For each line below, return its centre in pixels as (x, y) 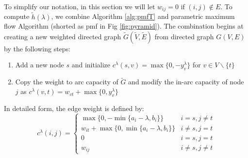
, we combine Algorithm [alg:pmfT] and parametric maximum (143, 16)
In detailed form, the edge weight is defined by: (74, 108)
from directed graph (184, 36)
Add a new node (40, 65)
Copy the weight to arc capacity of (67, 82)
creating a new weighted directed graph (63, 36)
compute (17, 16)
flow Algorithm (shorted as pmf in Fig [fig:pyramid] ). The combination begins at (124, 26)
